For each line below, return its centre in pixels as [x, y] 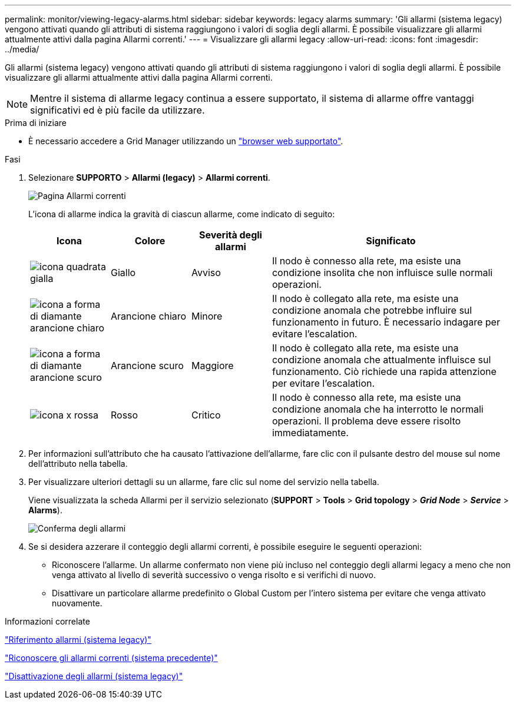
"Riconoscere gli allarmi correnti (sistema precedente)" [111, 658]
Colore [150, 241]
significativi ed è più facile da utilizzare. [118, 110]
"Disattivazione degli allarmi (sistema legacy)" [94, 676]
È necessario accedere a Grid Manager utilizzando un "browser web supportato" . [186, 141]
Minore [207, 316]
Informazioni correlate [47, 621]
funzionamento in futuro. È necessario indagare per [386, 322]
